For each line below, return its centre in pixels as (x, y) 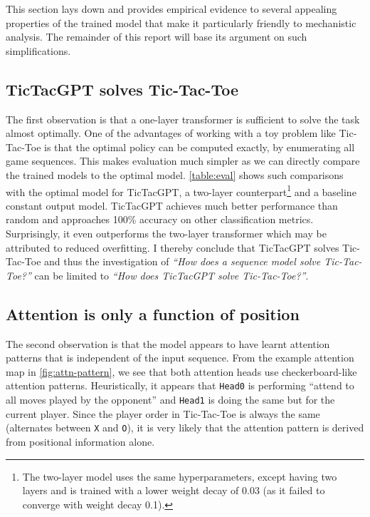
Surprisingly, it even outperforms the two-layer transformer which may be (166, 233)
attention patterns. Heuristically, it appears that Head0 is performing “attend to (180, 385)
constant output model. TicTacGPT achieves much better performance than (172, 205)
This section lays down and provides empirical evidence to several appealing (171, 9)
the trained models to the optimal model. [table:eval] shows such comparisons (175, 174)
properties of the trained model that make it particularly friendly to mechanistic (181, 22)
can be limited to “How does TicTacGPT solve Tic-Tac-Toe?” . (171, 275)
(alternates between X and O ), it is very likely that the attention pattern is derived (185, 428)
